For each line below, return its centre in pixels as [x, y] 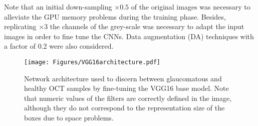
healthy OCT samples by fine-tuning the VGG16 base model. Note [126, 88]
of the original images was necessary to [191, 7]
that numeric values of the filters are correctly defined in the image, [128, 98]
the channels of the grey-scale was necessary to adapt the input [147, 26]
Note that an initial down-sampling [58, 7]
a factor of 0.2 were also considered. [59, 46]
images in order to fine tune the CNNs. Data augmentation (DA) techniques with [129, 36]
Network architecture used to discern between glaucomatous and [123, 78]
